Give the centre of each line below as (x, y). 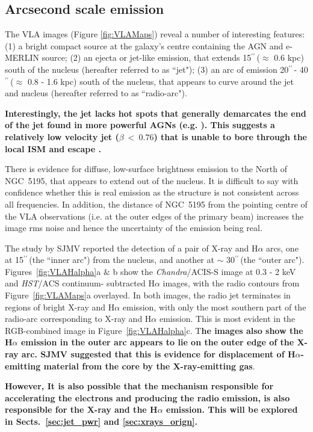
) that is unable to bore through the (230, 136)
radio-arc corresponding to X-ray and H (78, 319)
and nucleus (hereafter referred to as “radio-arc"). (96, 93)
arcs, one (282, 248)
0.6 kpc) (289, 57)
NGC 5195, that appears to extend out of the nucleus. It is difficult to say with (152, 180)
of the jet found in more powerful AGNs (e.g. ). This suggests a (140, 125)
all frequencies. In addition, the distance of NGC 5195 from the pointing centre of (156, 204)
